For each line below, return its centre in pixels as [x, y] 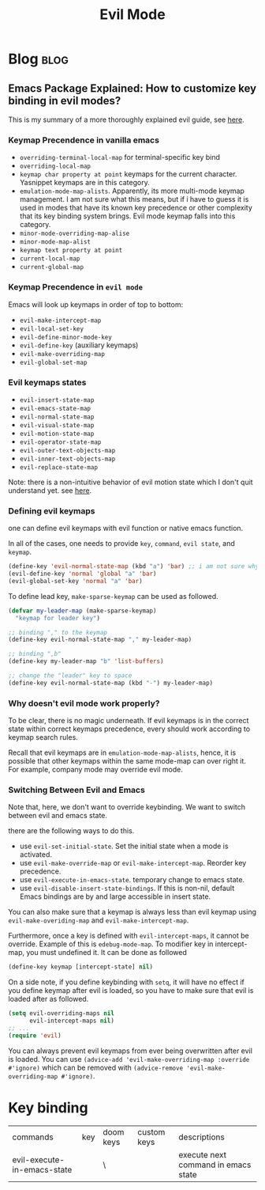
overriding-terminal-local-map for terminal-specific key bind [120, 157]
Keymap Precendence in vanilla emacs [84, 140]
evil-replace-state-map [59, 467]
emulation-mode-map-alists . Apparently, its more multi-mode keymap [132, 191]
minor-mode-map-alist [55, 242]
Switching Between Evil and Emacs [77, 790]
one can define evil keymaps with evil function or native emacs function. [126, 529]
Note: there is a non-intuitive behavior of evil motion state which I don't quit [131, 482]
